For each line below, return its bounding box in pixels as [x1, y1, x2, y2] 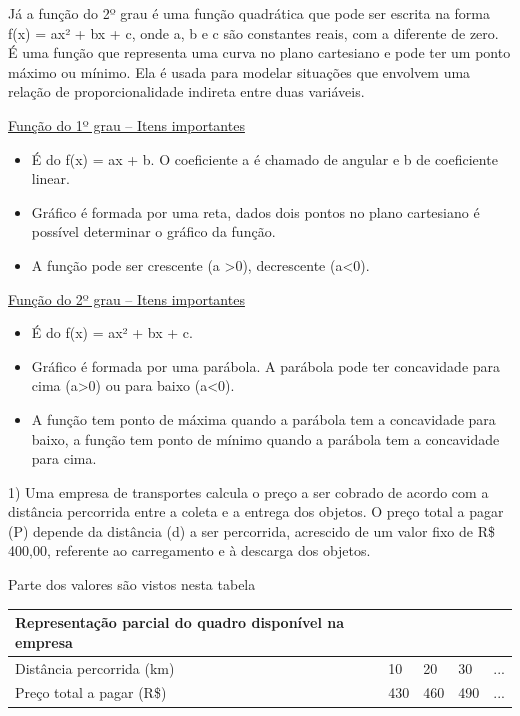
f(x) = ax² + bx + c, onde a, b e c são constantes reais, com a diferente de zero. [8, 22, 499, 43]
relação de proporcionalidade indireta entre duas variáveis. [8, 81, 365, 102]
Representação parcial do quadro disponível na [15, 612, 345, 633]
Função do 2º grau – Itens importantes [8, 288, 245, 309]
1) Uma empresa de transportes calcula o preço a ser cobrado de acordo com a [8, 481, 489, 502]
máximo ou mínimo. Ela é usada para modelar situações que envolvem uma [8, 61, 471, 82]
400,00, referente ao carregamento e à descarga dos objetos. [8, 540, 371, 561]
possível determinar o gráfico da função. [31, 221, 276, 242]
